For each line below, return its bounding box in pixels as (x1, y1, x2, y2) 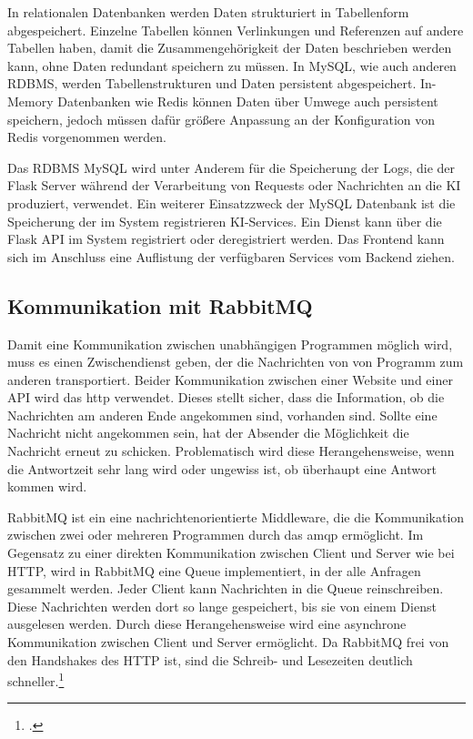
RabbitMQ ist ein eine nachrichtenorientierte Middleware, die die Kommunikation (7, 507, 465, 526)
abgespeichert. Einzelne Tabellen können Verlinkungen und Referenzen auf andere (7, 20, 464, 39)
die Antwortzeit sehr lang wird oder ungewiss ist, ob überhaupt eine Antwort (7, 459, 437, 478)
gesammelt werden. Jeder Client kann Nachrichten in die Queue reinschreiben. (7, 579, 444, 598)
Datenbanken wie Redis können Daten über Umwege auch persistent (57, 91, 438, 110)
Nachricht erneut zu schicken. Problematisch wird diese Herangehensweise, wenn (7, 441, 455, 461)
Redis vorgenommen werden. (7, 127, 166, 147)
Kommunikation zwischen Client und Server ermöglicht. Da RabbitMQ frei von (7, 633, 449, 652)
